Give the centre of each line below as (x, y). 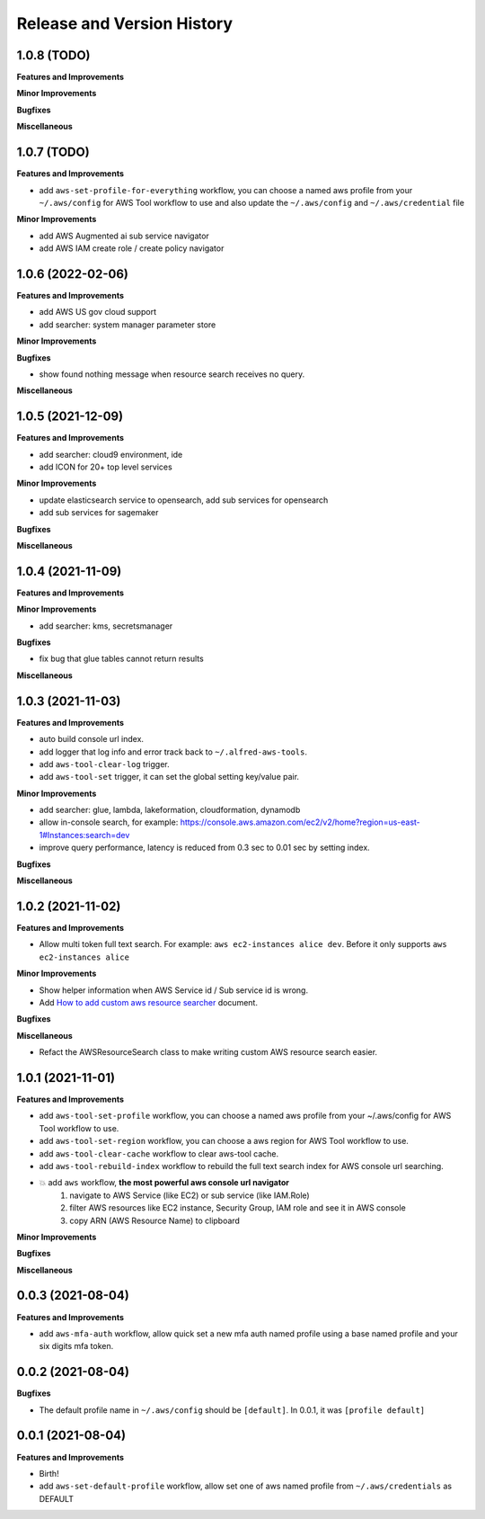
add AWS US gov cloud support (98, 312)
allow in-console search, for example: (109, 822)
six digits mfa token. (76, 1346)
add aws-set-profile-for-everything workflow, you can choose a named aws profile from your (226, 190)
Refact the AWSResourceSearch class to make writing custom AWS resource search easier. (208, 1052)
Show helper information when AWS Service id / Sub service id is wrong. (174, 990)
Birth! (49, 1473)
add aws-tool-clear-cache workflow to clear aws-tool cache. (159, 1153)
